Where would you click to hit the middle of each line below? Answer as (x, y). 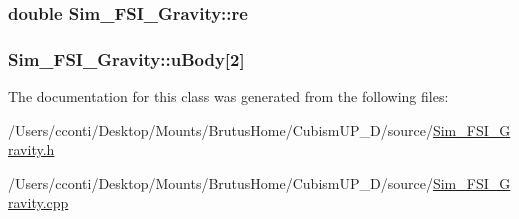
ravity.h (31, 149)
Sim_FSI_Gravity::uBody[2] (126, 58)
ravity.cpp (38, 202)
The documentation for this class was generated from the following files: (228, 96)
